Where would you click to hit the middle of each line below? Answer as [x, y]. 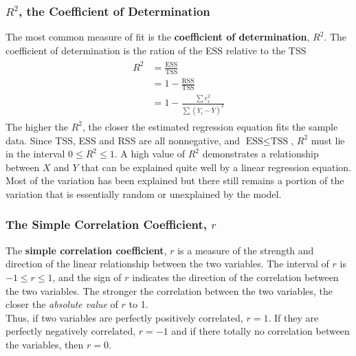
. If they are [293, 317]
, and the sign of [87, 277]
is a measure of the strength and [246, 250]
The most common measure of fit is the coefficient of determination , [158, 37]
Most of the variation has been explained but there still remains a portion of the [175, 180]
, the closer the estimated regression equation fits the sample [210, 126]
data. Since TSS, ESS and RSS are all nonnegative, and [123, 140]
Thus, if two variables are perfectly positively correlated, [124, 317]
